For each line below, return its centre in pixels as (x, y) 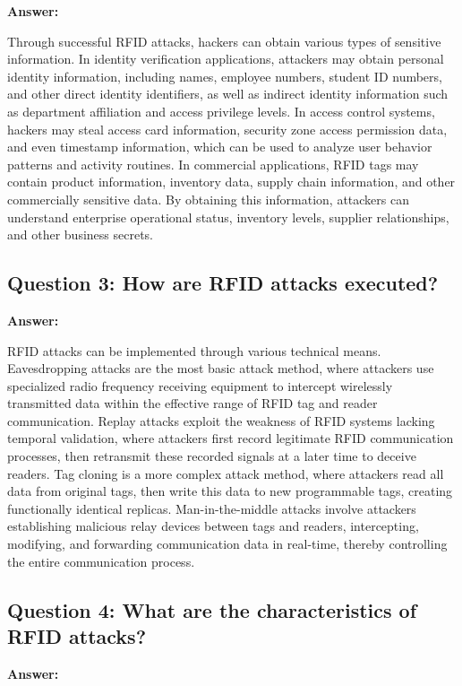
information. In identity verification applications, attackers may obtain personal (226, 59)
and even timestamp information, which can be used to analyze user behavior (220, 147)
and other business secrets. (81, 234)
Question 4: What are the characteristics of (212, 609)
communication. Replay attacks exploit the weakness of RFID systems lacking (221, 420)
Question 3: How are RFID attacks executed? (223, 283)
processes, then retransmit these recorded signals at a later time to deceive (212, 456)
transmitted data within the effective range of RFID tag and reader (192, 403)
